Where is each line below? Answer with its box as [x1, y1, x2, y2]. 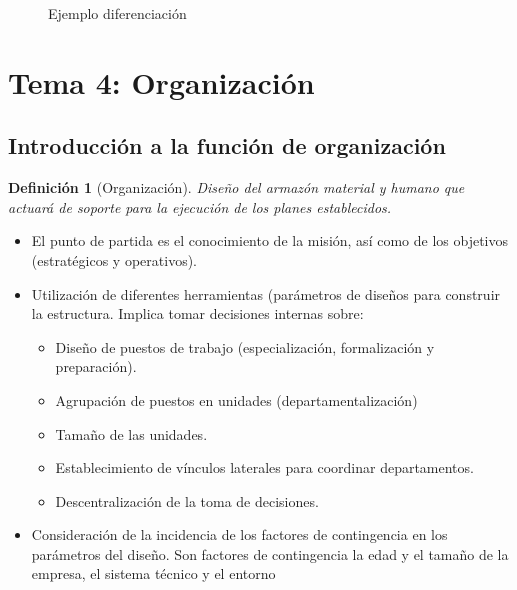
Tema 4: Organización [8, 61, 315, 102]
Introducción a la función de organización [8, 130, 446, 161]
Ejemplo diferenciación [48, 3, 187, 23]
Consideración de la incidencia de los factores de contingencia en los [31, 524, 448, 545]
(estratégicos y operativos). [31, 249, 197, 270]
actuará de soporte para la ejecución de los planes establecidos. [8, 196, 392, 217]
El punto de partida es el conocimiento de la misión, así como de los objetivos [31, 230, 508, 251]
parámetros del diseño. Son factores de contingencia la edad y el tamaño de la [31, 543, 509, 564]
